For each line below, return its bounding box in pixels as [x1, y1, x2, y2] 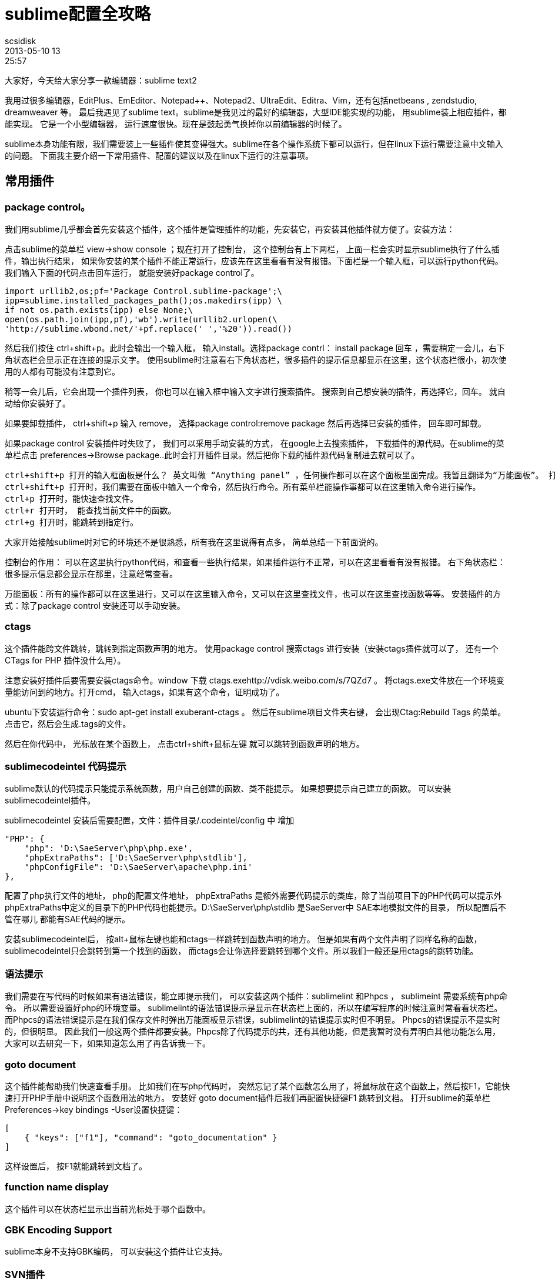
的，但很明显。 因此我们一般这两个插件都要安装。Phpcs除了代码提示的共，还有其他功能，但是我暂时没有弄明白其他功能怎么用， [5, 1026, 501, 1037]
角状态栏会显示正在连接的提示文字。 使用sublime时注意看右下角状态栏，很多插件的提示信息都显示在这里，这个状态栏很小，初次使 [5, 354, 507, 365]
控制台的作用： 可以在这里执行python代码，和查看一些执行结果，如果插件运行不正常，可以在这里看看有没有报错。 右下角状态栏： [5, 556, 506, 567]
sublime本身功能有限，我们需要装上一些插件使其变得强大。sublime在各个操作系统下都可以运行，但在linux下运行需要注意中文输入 [5, 138, 503, 149]
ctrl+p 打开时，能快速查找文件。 [5, 493, 139, 503]
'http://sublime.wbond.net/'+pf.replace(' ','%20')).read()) [5, 323, 292, 333]
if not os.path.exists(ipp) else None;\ [5, 305, 193, 315]
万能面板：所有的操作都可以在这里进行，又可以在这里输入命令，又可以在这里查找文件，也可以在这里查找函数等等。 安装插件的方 [5, 588, 501, 599]
